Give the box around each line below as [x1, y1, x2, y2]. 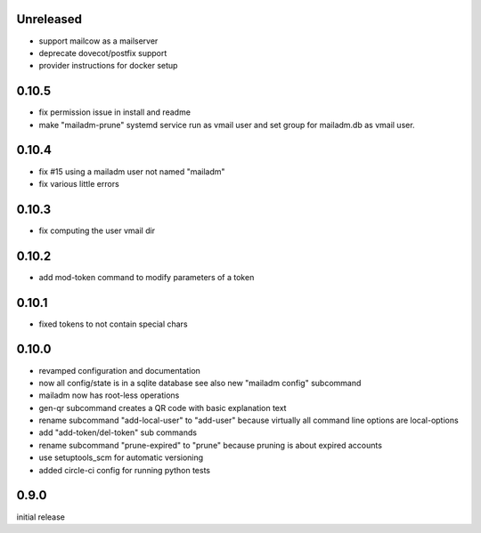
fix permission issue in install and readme [38, 107, 192, 117]
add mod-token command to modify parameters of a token [38, 271, 255, 282]
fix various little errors [38, 178, 119, 189]
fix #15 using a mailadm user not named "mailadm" [38, 166, 226, 177]
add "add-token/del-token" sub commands [38, 427, 198, 438]
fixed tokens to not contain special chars [38, 319, 188, 329]
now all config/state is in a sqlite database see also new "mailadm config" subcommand [38, 377, 362, 388]
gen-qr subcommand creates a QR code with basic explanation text [38, 402, 287, 413]
